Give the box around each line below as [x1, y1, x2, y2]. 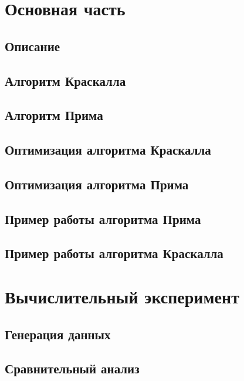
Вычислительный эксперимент [5, 285, 239, 309]
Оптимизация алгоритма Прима [5, 175, 189, 193]
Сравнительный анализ [5, 359, 140, 377]
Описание [5, 36, 60, 55]
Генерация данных [5, 325, 111, 343]
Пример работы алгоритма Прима [5, 209, 201, 228]
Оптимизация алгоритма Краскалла [5, 141, 211, 159]
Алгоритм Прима [5, 106, 103, 124]
